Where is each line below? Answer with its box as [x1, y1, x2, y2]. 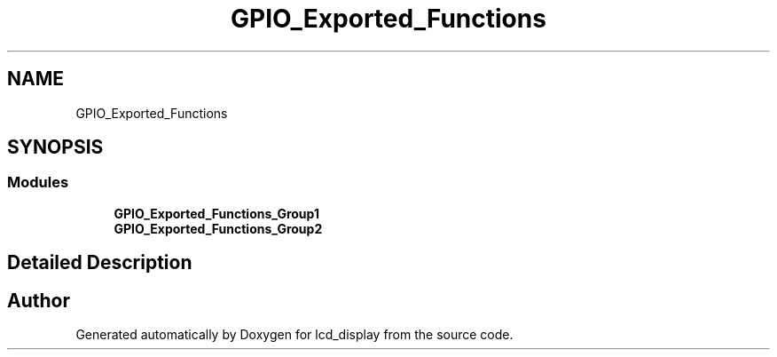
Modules [7, 173, 69, 192]
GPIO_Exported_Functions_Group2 [114, 220, 323, 236]
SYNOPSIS [7, 136, 104, 159]
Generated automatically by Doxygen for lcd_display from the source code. [75, 327, 514, 343]
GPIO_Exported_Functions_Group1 [114, 205, 319, 221]
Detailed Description [7, 251, 192, 274]
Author [7, 289, 70, 312]
